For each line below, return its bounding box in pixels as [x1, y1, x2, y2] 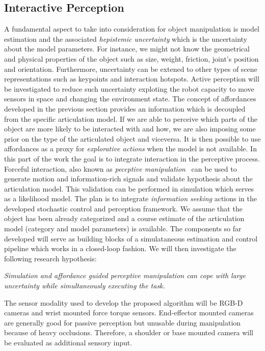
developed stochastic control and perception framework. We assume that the [4, 203, 243, 213]
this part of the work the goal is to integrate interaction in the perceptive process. [4, 153, 260, 164]
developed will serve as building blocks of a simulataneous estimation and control [4, 233, 258, 244]
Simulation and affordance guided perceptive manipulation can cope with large [4, 270, 246, 281]
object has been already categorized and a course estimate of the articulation [4, 213, 245, 224]
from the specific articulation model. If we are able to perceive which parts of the [4, 113, 257, 124]
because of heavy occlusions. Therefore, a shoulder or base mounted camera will [4, 327, 253, 338]
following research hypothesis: [4, 253, 97, 263]
